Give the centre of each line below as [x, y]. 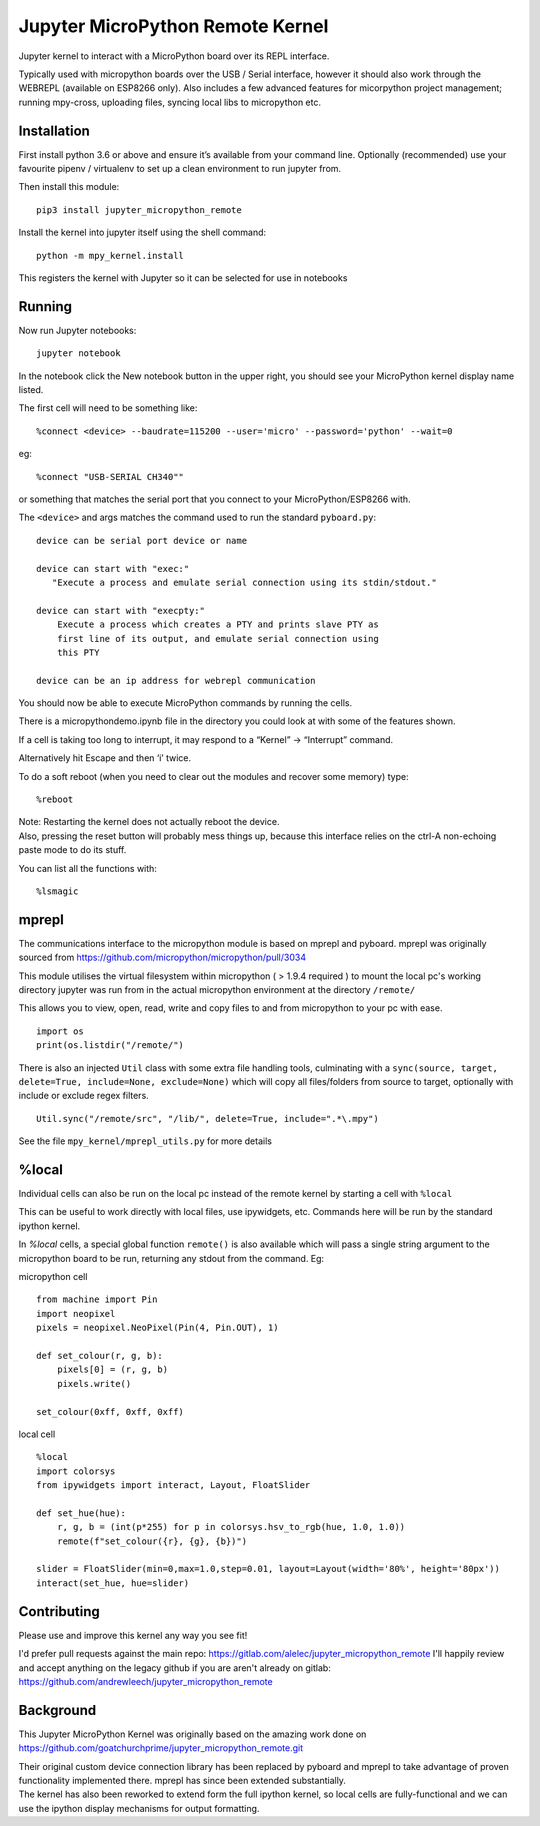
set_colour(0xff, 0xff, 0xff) [110, 1411]
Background [57, 1710]
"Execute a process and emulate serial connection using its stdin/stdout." [244, 582]
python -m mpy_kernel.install [110, 255]
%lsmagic [57, 891]
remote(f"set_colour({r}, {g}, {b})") [152, 1541]
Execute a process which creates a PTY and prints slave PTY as [217, 624]
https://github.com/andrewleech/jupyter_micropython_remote [146, 1681]
